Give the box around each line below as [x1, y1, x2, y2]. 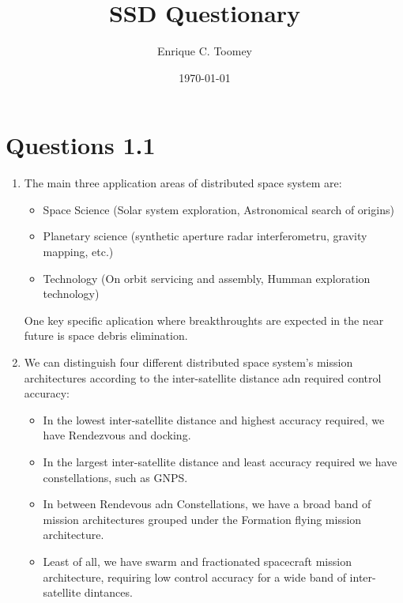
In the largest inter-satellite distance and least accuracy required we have [43, 453, 397, 469]
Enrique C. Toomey [156, 43, 253, 59]
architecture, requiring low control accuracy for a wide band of [43, 568, 346, 585]
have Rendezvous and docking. [43, 427, 191, 443]
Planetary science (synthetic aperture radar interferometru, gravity [43, 228, 367, 244]
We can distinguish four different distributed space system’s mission [24, 354, 353, 370]
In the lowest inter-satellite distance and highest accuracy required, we [43, 411, 385, 428]
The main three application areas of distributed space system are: [24, 175, 342, 191]
